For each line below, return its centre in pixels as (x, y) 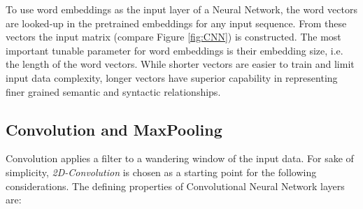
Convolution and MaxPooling (114, 129)
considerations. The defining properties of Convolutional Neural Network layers (175, 186)
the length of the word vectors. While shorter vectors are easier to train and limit (180, 64)
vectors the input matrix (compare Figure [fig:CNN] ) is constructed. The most (173, 37)
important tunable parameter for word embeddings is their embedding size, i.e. (175, 50)
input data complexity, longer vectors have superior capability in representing (172, 77)
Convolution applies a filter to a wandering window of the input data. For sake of (180, 158)
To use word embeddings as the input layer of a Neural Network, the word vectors (181, 9)
